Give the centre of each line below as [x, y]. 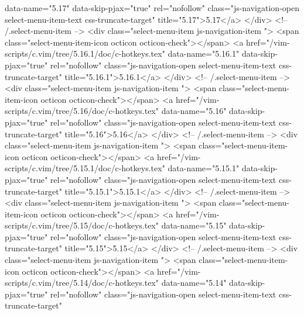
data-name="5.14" [194, 283]
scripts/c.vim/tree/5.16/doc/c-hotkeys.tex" [82, 111]
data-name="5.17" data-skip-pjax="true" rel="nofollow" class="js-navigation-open [152, 8]
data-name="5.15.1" [204, 168]
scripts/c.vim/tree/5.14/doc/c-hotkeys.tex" [82, 283]
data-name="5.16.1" [204, 53]
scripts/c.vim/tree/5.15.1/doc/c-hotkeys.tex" [85, 168]
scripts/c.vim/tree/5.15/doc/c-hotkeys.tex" [82, 225]
